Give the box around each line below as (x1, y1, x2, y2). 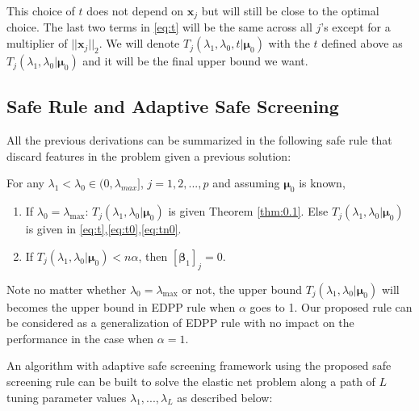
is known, (299, 174, 346, 191)
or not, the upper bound (182, 280, 302, 297)
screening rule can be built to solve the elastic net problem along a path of (6, 373, 375, 389)
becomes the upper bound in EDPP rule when (6, 298, 236, 315)
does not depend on (86, 2, 184, 19)
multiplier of (6, 35, 68, 52)
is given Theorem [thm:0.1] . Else (168, 203, 329, 220)
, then (138, 247, 168, 264)
